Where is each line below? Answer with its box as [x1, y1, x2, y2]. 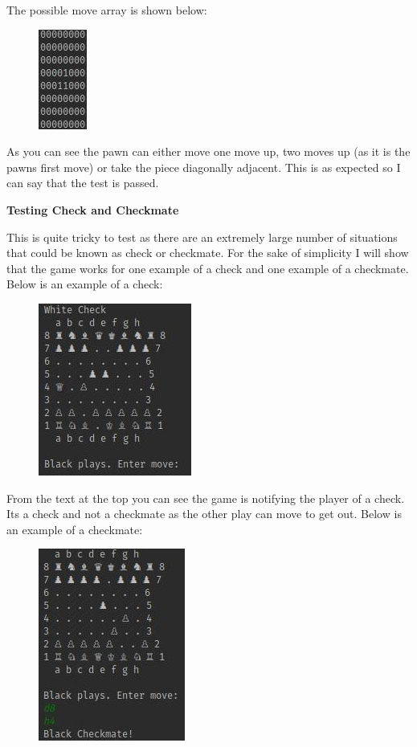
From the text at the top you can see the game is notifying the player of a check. [6, 489, 405, 506]
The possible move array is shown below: [6, 2, 207, 18]
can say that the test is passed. [6, 174, 159, 191]
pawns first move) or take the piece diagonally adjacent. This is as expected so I [6, 158, 401, 175]
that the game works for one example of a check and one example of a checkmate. [6, 259, 409, 276]
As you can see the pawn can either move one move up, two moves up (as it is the [6, 143, 411, 160]
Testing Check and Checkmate [6, 201, 179, 218]
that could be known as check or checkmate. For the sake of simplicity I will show [6, 244, 409, 261]
